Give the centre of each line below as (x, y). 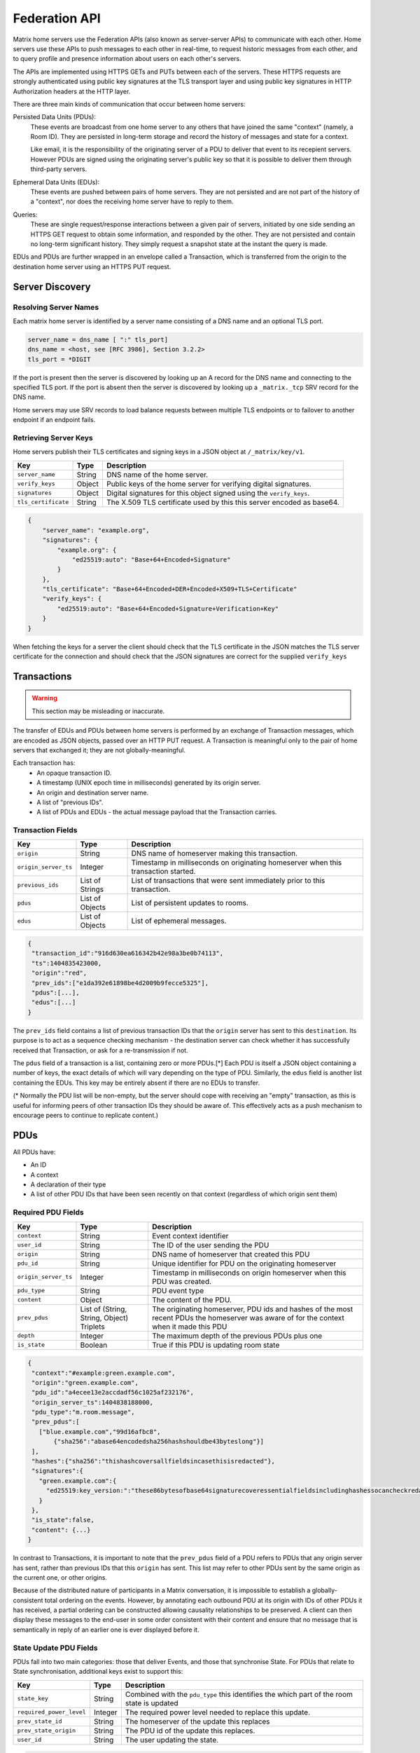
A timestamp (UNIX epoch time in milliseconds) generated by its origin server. (149, 783)
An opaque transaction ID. (74, 773)
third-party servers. (59, 169)
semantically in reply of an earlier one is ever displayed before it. (106, 1630)
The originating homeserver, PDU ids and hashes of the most (252, 1309)
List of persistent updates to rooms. (190, 903)
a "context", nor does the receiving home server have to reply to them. (132, 202)
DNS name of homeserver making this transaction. (214, 853)
